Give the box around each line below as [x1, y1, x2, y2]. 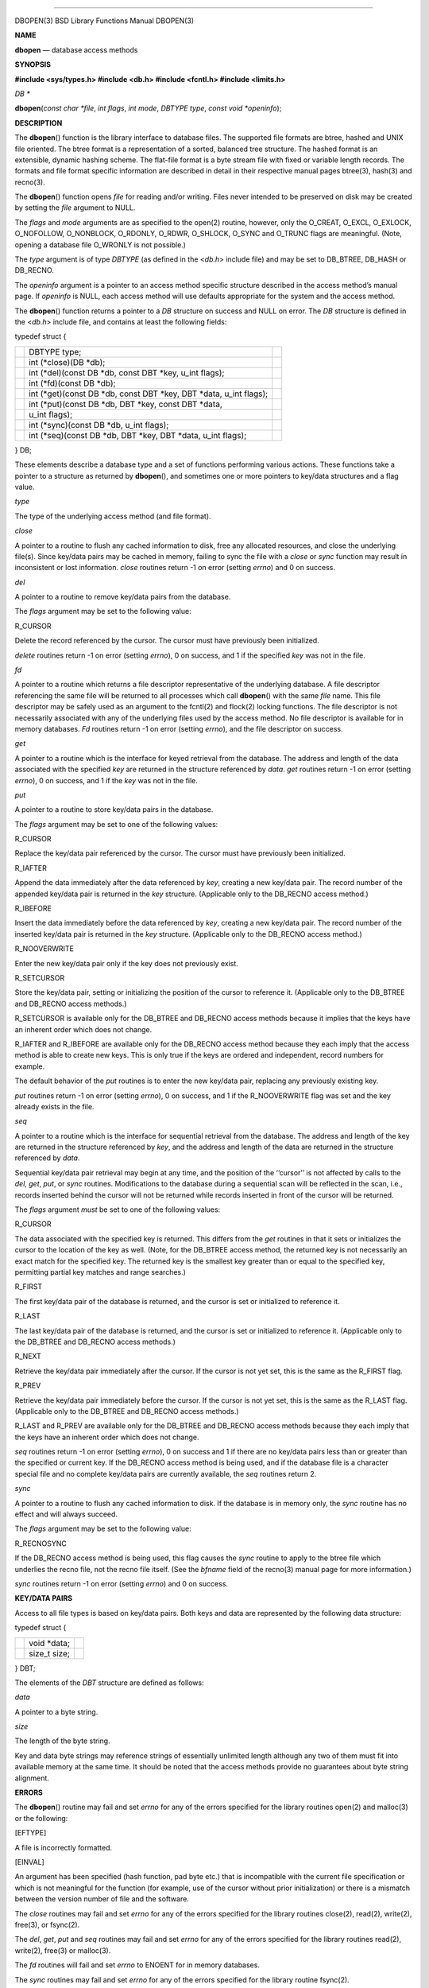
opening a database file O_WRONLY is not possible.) [14, 239, 187, 250]
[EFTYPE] [14, 1828, 47, 1838]
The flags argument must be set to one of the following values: [14, 1205, 221, 1214]
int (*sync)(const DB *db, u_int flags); [29, 419, 169, 430]
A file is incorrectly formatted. [14, 1842, 113, 1852]
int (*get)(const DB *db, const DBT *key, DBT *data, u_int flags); [29, 388, 269, 399]
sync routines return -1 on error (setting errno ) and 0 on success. [14, 1578, 229, 1588]
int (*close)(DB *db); [29, 356, 106, 367]
